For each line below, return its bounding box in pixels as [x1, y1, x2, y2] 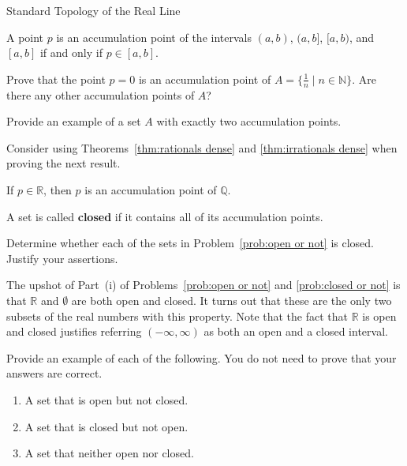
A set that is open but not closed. [24, 391, 189, 408]
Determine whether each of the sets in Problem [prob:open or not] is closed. [6, 235, 374, 251]
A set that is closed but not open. [24, 418, 189, 434]
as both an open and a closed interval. [203, 323, 388, 340]
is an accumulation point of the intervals [56, 28, 252, 45]
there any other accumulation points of [6, 86, 195, 103]
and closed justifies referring [6, 323, 142, 340]
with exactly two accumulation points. [156, 113, 342, 130]
